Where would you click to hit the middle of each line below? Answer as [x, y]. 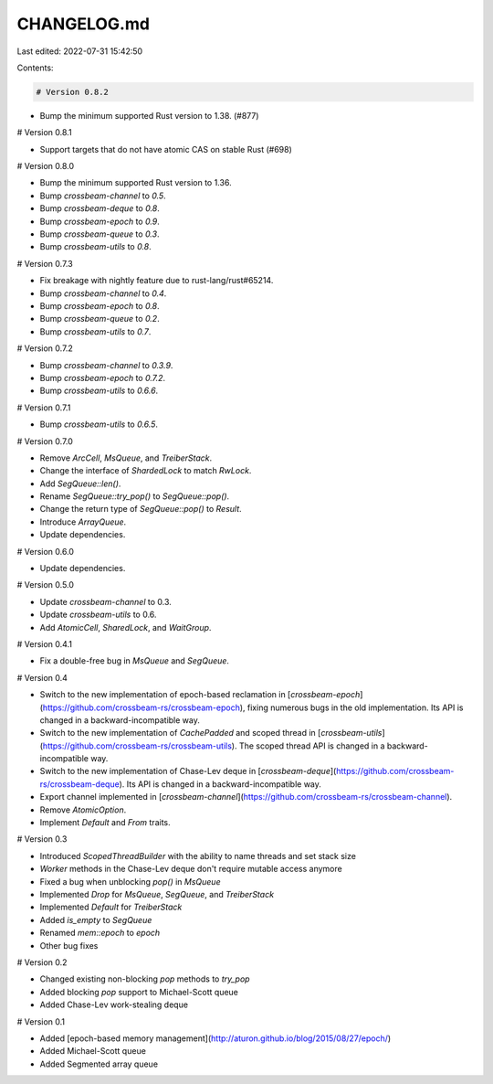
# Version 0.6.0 [46, 551]
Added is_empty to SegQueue [96, 919]
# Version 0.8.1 [44, 133]
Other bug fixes [69, 945]
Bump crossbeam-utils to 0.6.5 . [99, 424]
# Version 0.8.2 [73, 92]
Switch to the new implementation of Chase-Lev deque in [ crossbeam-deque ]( [188, 771]
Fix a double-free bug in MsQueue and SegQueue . [135, 661]
